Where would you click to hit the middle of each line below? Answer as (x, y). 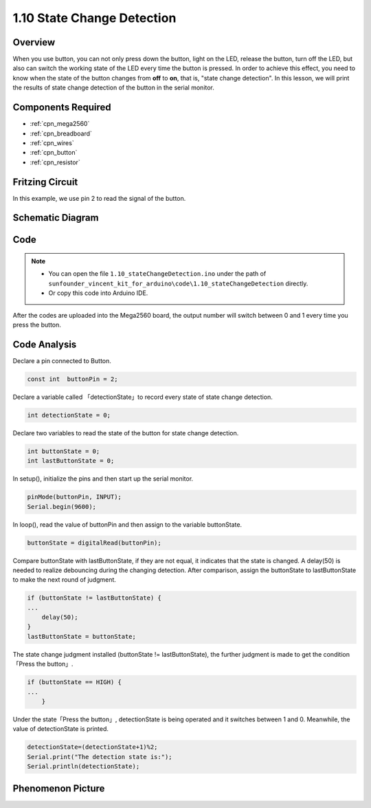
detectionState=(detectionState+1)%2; (92, 747)
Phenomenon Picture (59, 788)
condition (337, 654)
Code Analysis (45, 344)
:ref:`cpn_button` (54, 153)
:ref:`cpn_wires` (52, 143)
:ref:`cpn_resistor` (55, 162)
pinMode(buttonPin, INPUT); (74, 497)
